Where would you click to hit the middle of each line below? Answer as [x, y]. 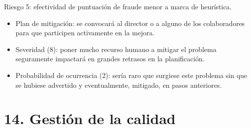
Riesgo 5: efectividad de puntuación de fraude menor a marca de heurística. [118, 6]
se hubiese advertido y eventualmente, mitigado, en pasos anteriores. [119, 85]
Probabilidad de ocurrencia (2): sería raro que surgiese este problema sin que [131, 75]
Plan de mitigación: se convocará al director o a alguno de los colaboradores [130, 23]
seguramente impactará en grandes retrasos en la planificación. [110, 59]
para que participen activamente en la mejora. [85, 33]
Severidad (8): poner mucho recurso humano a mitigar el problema [116, 49]
